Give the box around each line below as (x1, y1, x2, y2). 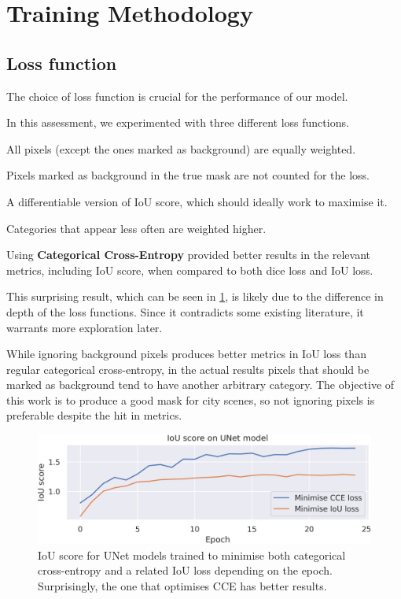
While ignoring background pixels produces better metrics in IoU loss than (6, 346, 366, 362)
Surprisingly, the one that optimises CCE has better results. (38, 577, 327, 593)
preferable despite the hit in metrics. (6, 407, 182, 423)
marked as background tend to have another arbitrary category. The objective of (6, 376, 395, 393)
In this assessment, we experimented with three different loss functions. (6, 114, 349, 131)
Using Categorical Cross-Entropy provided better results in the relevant (6, 246, 371, 263)
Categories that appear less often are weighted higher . (6, 220, 267, 236)
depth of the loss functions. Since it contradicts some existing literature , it (6, 303, 364, 320)
